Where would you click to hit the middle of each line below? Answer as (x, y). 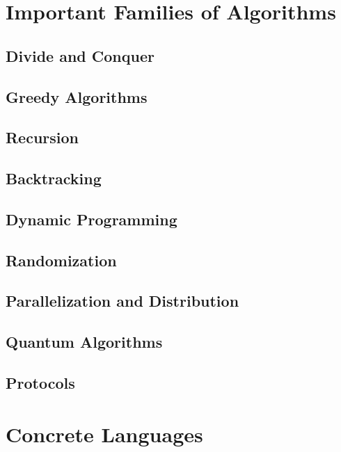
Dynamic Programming (92, 219)
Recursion (42, 137)
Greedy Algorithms (77, 96)
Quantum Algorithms (84, 342)
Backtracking (54, 178)
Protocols (40, 383)
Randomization (61, 260)
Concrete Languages (104, 434)
